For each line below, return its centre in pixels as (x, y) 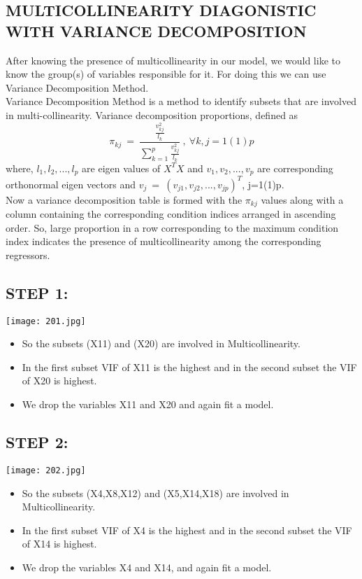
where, (20, 168)
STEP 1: (37, 292)
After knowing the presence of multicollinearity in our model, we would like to (173, 60)
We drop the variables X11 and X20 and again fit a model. (148, 404)
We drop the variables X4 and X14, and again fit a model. (147, 567)
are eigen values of (121, 168)
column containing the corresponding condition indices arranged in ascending (171, 214)
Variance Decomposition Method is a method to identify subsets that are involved (181, 101)
